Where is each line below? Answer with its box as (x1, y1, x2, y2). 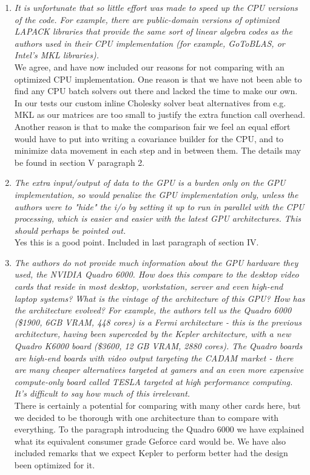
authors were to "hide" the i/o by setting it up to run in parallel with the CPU (14, 200, 305, 213)
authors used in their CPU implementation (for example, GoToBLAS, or (14, 36, 285, 49)
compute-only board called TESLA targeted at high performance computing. (14, 375, 293, 388)
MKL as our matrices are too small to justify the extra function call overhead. (14, 108, 305, 121)
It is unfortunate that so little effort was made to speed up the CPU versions (14, 1, 298, 13)
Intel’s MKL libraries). (14, 49, 99, 61)
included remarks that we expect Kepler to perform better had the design (14, 446, 288, 459)
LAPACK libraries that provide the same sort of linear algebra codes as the (14, 25, 292, 38)
